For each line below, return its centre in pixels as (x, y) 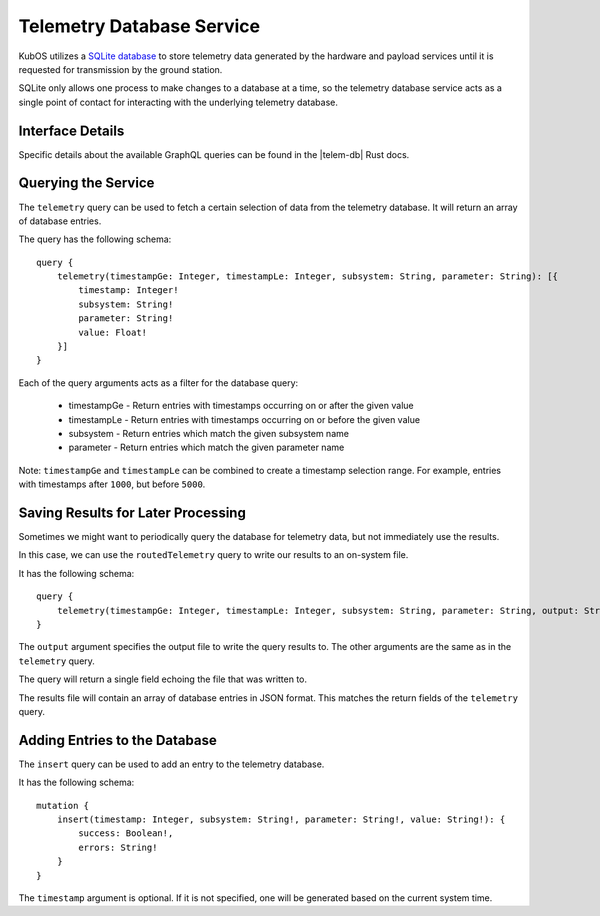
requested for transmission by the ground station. (120, 69)
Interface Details (71, 130)
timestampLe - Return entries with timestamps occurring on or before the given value (244, 419)
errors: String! (118, 847)
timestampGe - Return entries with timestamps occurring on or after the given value (241, 406)
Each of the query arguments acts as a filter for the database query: (158, 382)
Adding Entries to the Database (117, 740)
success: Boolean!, (126, 833)
